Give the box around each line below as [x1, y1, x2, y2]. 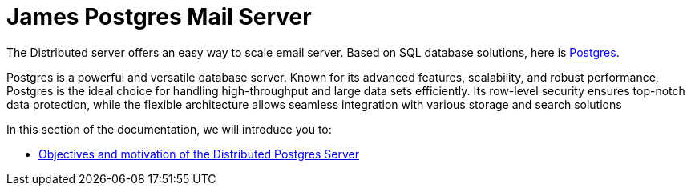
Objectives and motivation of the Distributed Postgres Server [38, 146, 359, 161]
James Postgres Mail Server [6, 3, 312, 30]
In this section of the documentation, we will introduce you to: [6, 122, 332, 136]
